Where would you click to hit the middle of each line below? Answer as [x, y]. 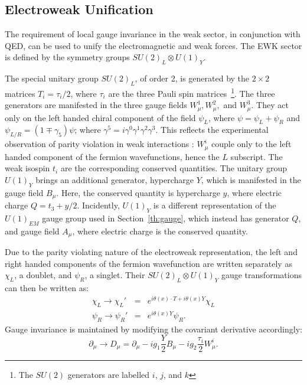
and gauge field [32, 231]
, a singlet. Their [115, 275]
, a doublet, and [43, 275]
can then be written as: [47, 288]
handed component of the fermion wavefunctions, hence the [112, 156]
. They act [270, 105]
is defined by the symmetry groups [67, 57]
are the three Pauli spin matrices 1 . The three [192, 92]
